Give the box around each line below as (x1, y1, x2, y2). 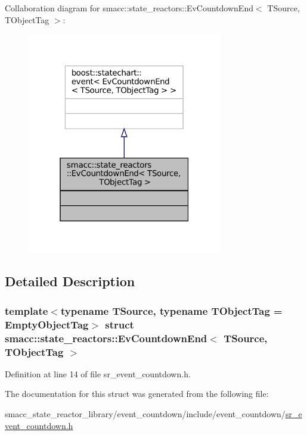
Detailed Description (5, 272, 135, 290)
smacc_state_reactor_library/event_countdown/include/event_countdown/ (5, 408, 286, 420)
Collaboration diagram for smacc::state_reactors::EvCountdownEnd (5, 2, 253, 14)
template (5, 303, 48, 318)
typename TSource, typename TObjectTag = (60, 303, 283, 318)
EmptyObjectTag (5, 317, 89, 331)
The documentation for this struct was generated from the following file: (5, 387, 269, 400)
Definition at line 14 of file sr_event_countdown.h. (5, 367, 191, 380)
